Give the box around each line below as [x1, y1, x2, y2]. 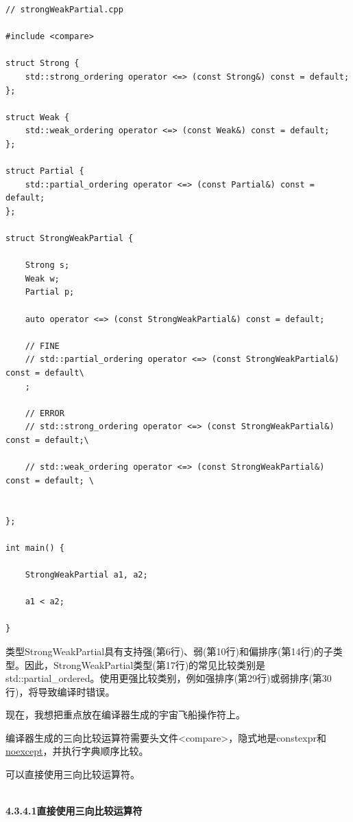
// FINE [25, 341, 60, 351]
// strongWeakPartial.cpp [5, 5, 123, 14]
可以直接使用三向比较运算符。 [5, 767, 140, 781]
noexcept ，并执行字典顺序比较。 [5, 744, 149, 758]
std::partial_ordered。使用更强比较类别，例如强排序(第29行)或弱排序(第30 [5, 671, 332, 685]
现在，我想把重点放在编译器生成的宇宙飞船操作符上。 [5, 707, 245, 722]
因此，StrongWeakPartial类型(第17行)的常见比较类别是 [24, 657, 266, 672]
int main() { [5, 543, 64, 553]
